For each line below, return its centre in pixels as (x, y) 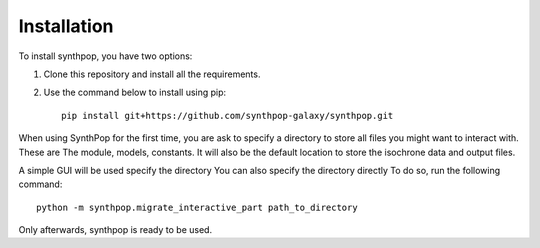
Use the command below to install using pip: (135, 92)
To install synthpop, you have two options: (105, 56)
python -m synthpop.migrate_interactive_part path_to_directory (197, 207)
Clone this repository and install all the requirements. (152, 74)
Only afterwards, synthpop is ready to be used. (115, 230)
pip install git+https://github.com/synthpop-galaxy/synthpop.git (227, 115)
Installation (66, 26)
